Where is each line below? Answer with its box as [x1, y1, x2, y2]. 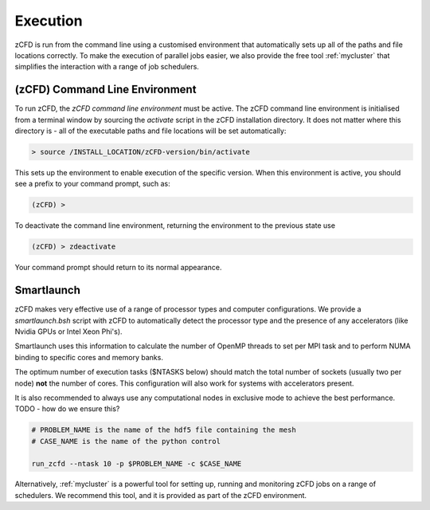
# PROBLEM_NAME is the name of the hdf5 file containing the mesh [31, 426, 296, 434]
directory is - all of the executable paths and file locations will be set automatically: [14, 126, 287, 135]
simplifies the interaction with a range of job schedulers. [14, 62, 199, 72]
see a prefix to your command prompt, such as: [14, 179, 170, 189]
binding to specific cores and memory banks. [14, 352, 163, 362]
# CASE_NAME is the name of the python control [31, 437, 221, 445]
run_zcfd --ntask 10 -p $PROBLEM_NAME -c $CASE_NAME [31, 459, 242, 468]
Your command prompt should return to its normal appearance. [14, 263, 222, 273]
